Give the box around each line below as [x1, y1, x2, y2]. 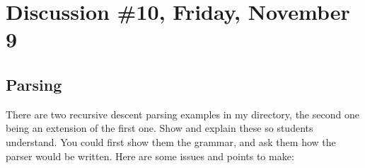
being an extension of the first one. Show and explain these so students [6, 121, 313, 135]
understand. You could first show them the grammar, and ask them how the [6, 134, 336, 149]
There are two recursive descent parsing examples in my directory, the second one [6, 106, 359, 121]
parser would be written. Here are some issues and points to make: [6, 148, 294, 163]
